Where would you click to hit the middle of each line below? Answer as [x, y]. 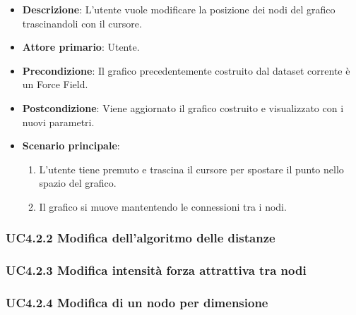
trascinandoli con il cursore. [82, 23]
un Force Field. [55, 84]
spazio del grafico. [78, 183]
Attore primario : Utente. [81, 47]
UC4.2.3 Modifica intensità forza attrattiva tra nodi [156, 270]
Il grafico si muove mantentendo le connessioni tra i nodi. [163, 206]
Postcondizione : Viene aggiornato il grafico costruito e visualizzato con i [183, 107]
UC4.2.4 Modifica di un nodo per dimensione [137, 303]
